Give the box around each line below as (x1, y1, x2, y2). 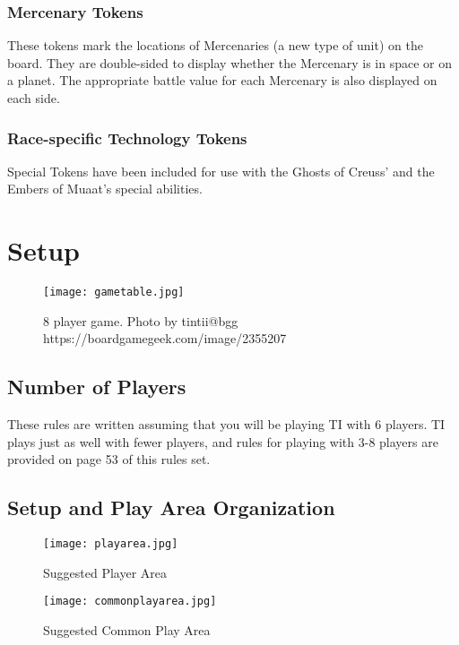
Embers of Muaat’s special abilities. (7, 179, 203, 198)
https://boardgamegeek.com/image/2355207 (43, 329, 287, 348)
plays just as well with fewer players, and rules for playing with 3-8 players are (7, 432, 438, 451)
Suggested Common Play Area (43, 621, 211, 640)
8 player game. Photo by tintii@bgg (43, 311, 238, 330)
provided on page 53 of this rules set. (7, 450, 211, 469)
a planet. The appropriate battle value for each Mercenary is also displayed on (7, 71, 437, 90)
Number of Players (7, 373, 186, 400)
